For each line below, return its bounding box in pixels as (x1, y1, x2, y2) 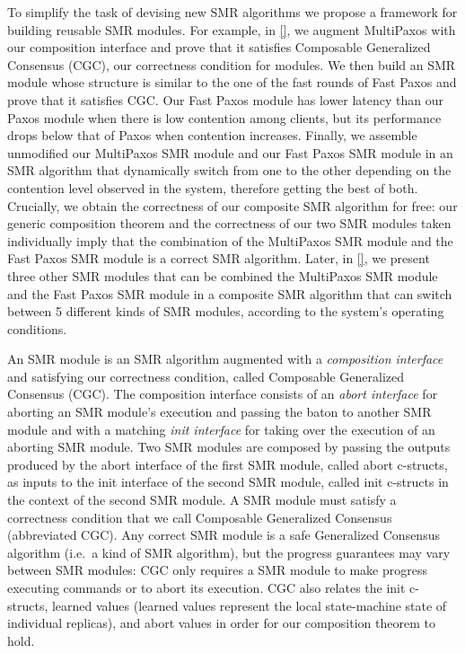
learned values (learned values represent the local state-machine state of (51, 596, 447, 614)
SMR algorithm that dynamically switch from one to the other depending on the (7, 161, 452, 180)
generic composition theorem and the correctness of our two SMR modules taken (7, 214, 452, 233)
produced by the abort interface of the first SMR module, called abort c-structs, (7, 454, 448, 473)
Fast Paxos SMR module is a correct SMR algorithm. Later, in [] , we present (7, 249, 430, 268)
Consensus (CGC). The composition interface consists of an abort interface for (7, 384, 438, 403)
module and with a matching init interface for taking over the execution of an (7, 419, 435, 438)
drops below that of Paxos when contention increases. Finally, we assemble (7, 126, 417, 145)
